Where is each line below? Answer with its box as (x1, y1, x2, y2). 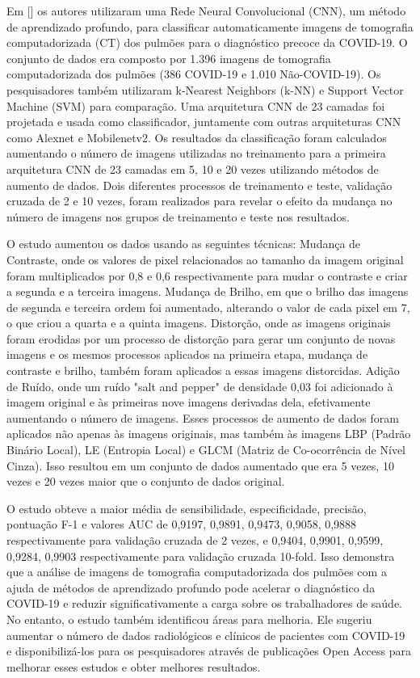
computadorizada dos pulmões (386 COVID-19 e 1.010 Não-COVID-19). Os (6, 65, 381, 82)
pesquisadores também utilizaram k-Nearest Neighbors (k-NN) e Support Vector (6, 81, 404, 98)
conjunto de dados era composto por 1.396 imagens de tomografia (6, 49, 331, 66)
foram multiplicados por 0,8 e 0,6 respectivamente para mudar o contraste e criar (6, 267, 408, 284)
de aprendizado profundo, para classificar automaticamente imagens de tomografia (6, 18, 414, 35)
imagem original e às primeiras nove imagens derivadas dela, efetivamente (6, 394, 371, 411)
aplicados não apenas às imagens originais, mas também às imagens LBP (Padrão (6, 425, 411, 442)
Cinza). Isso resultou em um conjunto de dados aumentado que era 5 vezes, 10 (6, 457, 394, 474)
